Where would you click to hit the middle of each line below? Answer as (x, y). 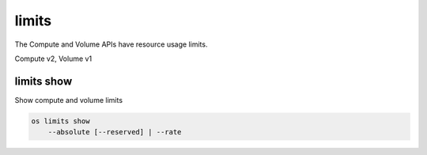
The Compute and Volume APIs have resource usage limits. (111, 44)
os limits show (60, 121)
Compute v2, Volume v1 (53, 59)
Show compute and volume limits (68, 100)
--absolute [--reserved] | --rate (115, 132)
